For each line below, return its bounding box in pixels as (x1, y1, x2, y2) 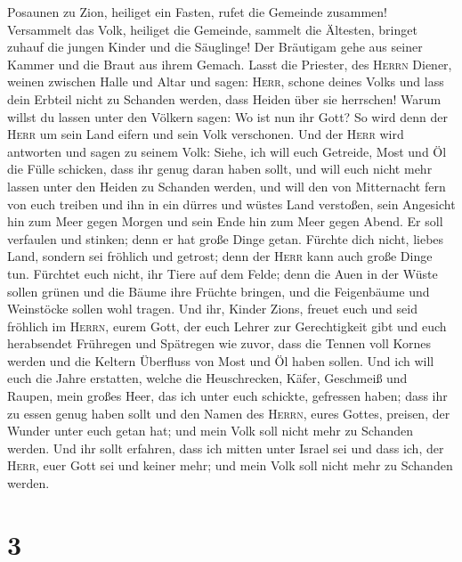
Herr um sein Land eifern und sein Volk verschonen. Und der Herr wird (7, 125, 404, 143)
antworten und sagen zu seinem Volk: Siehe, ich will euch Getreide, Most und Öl (7, 142, 447, 160)
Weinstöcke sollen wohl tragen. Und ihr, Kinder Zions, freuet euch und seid (7, 299, 417, 318)
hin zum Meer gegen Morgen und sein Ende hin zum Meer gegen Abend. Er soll (7, 212, 443, 231)
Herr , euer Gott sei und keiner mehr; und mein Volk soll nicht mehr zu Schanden (7, 456, 453, 475)
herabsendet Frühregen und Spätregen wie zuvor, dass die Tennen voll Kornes (7, 334, 431, 353)
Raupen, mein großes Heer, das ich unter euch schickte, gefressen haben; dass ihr (7, 387, 448, 405)
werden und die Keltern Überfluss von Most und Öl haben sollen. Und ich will (7, 351, 434, 370)
